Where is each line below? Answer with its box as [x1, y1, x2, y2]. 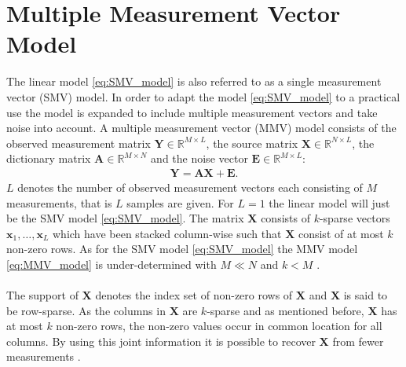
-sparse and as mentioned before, [207, 302, 364, 318]
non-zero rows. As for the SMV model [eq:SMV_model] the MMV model [6, 240, 358, 257]
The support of [6, 287, 79, 303]
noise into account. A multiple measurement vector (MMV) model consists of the [6, 119, 397, 136]
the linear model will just [269, 194, 390, 211]
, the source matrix [206, 134, 298, 151]
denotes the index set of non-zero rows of [95, 287, 293, 303]
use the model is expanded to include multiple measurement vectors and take [6, 104, 378, 120]
